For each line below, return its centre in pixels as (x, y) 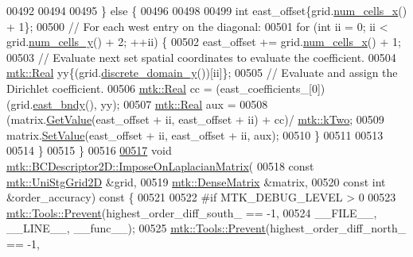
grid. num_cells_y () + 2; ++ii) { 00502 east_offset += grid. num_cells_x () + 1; (204, 42)
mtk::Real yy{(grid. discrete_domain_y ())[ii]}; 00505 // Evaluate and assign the (202, 73)
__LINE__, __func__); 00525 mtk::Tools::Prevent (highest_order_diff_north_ (206, 228)
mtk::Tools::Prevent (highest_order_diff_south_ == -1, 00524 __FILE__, (192, 212)
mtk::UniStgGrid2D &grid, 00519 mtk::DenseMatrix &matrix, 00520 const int (196, 181)
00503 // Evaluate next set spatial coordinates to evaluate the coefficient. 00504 (201, 57)
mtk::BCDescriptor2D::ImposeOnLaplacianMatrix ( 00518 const (160, 165)
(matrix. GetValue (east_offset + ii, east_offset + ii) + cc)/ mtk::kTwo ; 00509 (195, 119)
